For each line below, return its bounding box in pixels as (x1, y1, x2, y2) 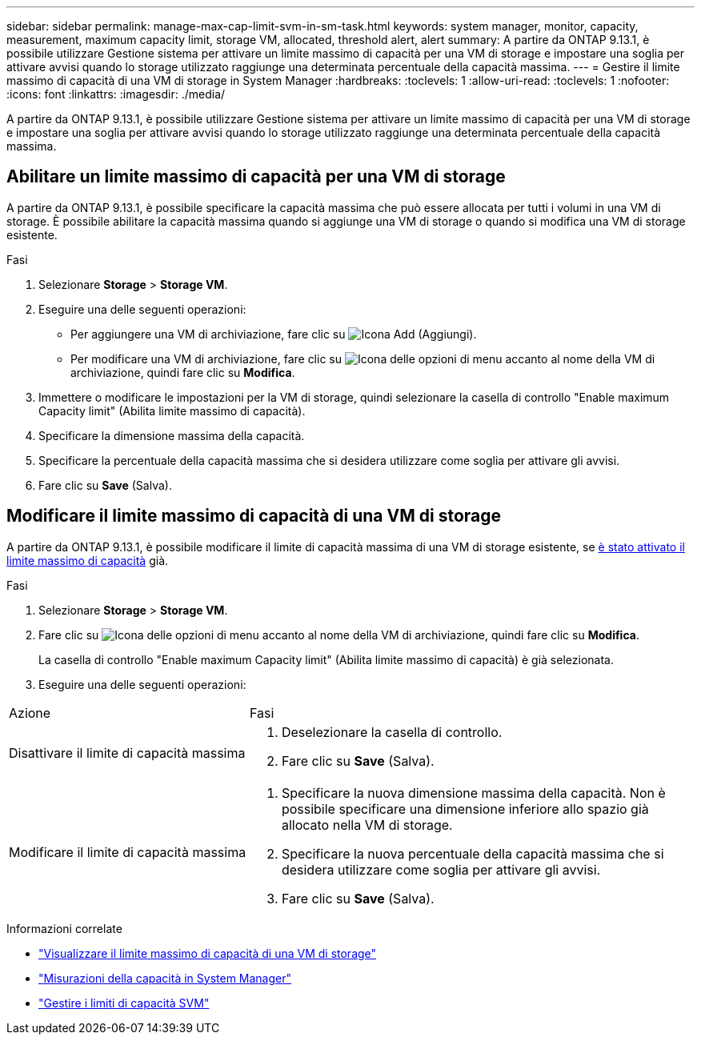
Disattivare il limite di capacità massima (9, 744, 246, 761)
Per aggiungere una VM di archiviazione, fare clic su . (70, 326, 477, 341)
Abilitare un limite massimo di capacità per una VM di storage (6, 166, 506, 187)
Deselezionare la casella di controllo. (281, 723, 503, 740)
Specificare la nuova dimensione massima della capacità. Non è (281, 784, 666, 801)
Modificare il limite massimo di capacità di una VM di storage (6, 506, 502, 527)
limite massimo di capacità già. (6, 553, 169, 567)
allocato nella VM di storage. (281, 816, 453, 833)
